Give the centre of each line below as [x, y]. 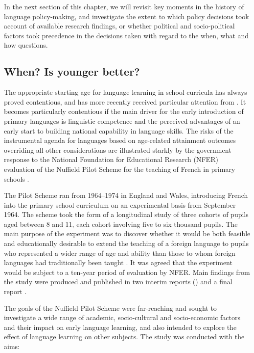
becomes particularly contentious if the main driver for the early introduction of [124, 111]
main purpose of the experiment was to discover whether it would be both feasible [127, 233]
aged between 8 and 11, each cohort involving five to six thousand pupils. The [121, 224]
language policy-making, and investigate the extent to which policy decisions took [127, 16]
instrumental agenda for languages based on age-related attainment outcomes [120, 140]
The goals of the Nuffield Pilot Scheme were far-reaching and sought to [110, 308]
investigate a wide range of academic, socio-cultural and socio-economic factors [122, 317]
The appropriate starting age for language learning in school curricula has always [126, 92]
